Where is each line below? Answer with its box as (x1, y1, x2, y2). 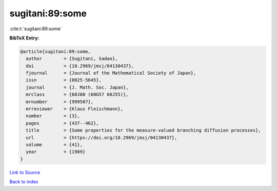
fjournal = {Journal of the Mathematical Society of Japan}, (26, 70, 196, 76)
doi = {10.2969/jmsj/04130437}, (26, 63, 134, 69)
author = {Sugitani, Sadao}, (26, 56, 118, 61)
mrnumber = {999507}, (26, 99, 94, 104)
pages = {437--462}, (26, 120, 100, 126)
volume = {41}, (26, 142, 83, 147)
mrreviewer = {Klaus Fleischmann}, (26, 106, 123, 112)
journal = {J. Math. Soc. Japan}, (26, 84, 129, 90)
